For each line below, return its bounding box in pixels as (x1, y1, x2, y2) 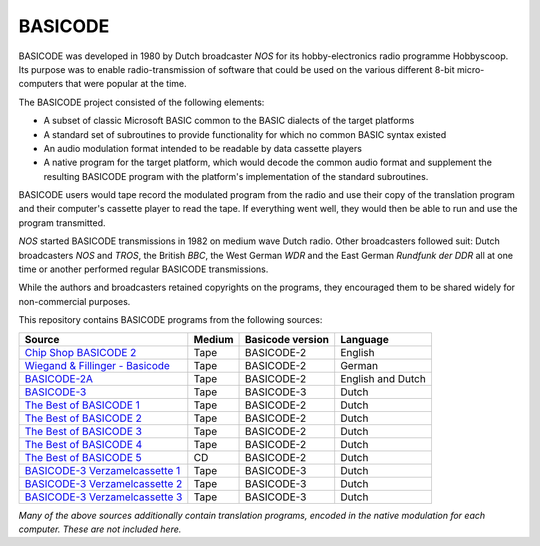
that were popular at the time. (65, 78, 187, 90)
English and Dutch (340, 371, 427, 385)
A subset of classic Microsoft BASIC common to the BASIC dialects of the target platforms (43, 115, 415, 127)
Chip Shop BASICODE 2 (24, 345, 137, 359)
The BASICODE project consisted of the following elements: (18, 96, 265, 108)
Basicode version (244, 332, 330, 346)
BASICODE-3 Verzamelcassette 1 (24, 463, 181, 477)
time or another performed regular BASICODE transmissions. (18, 263, 269, 275)
